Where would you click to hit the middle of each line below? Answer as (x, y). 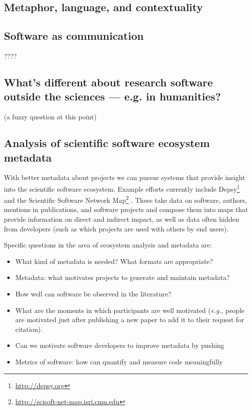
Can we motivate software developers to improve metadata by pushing (120, 345)
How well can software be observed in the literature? (93, 294)
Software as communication (74, 36)
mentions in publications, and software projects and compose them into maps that (126, 209)
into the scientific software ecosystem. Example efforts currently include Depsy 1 (122, 188)
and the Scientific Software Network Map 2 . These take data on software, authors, (126, 199)
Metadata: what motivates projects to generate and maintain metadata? (122, 277)
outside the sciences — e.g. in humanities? (112, 96)
